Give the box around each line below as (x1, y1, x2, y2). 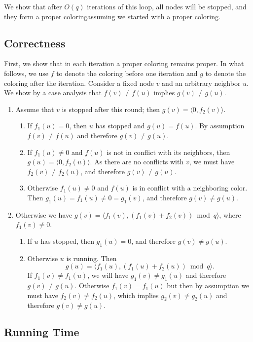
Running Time (4, 324, 79, 340)
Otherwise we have (15, 209, 72, 220)
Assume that (15, 104, 54, 114)
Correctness (4, 35, 66, 50)
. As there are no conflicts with (90, 156, 184, 167)
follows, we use (4, 68, 48, 78)
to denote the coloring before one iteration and (56, 68, 198, 78)
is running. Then (66, 253, 117, 263)
